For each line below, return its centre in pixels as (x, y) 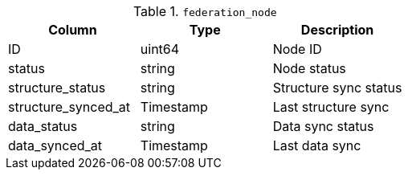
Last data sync (317, 145)
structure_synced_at (69, 107)
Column (73, 30)
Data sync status (323, 126)
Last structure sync (331, 107)
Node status (309, 68)
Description (337, 30)
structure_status (57, 88)
